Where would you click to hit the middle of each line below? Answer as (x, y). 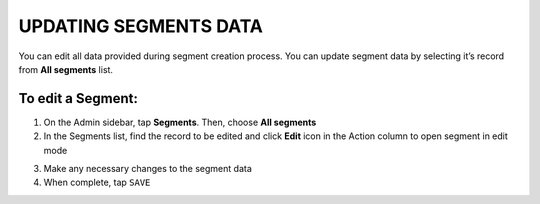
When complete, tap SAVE (97, 182)
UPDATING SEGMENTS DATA (141, 26)
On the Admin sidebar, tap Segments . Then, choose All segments (180, 122)
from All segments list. (66, 69)
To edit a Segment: (78, 98)
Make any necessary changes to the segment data (147, 169)
